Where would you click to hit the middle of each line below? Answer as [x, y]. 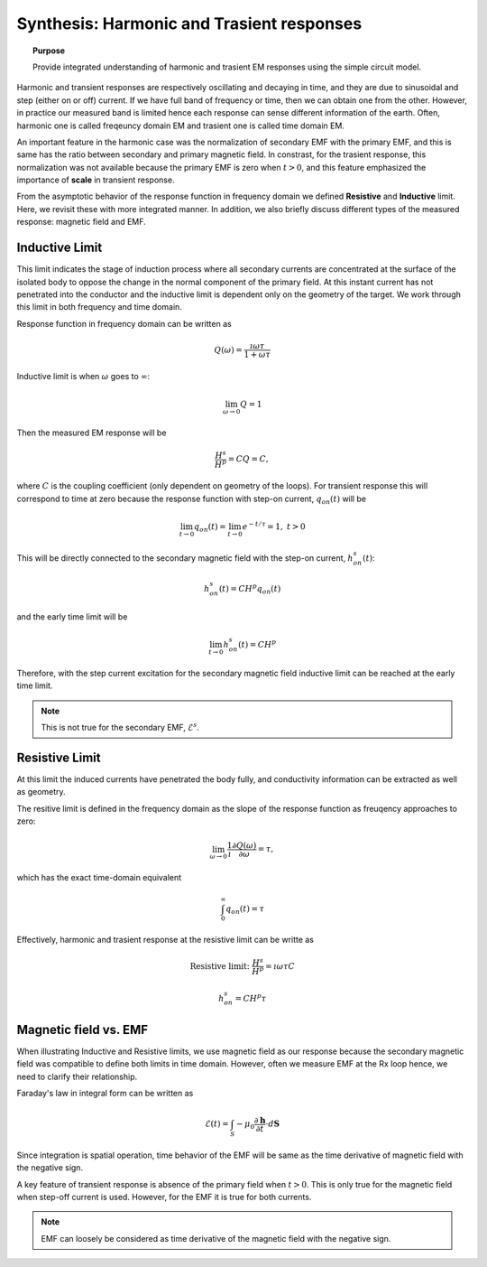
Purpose [49, 51]
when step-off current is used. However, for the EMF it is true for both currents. [164, 1197]
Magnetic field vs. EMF [83, 1029]
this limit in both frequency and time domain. [99, 307]
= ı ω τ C [280, 966]
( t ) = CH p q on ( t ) [250, 589]
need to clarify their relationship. [77, 1076]
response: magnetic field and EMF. [81, 222]
